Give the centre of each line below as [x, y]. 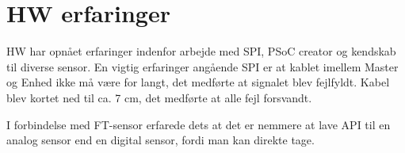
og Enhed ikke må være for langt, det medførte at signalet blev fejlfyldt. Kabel [198, 82]
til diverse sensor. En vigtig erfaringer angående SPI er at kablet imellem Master [202, 66]
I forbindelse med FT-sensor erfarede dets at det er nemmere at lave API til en [199, 124]
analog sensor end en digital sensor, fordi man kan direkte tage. [160, 140]
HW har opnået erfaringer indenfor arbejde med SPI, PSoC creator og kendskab [201, 51]
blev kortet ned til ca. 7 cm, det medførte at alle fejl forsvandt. [159, 97]
